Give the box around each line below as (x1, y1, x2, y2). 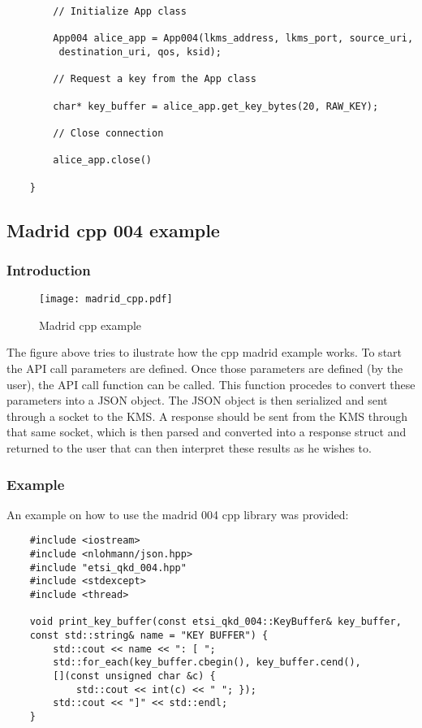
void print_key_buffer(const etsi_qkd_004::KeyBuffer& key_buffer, (29, 616, 402, 628)
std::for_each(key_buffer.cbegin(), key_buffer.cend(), (53, 656, 361, 669)
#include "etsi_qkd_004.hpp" (29, 561, 187, 574)
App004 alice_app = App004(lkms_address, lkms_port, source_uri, (53, 32, 414, 45)
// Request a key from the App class (53, 73, 256, 85)
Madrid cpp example (39, 316, 142, 333)
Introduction (6, 259, 91, 279)
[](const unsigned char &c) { (53, 669, 216, 682)
